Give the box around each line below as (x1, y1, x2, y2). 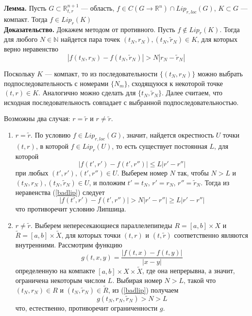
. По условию (31, 129, 71, 140)
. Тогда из (201, 177, 230, 187)
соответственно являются (174, 229, 248, 240)
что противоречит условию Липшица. (15, 204, 126, 214)
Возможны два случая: (4, 113, 70, 123)
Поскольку (4, 68, 35, 78)
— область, (81, 3, 115, 13)
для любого (4, 34, 38, 44)
